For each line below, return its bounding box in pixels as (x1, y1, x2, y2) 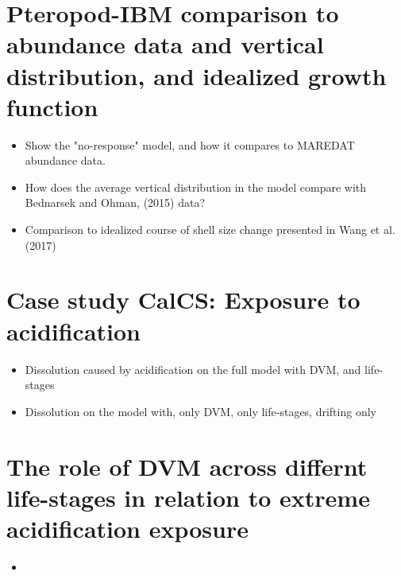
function (6, 90, 98, 123)
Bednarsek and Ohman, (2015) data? (25, 194, 206, 211)
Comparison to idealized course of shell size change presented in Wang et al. (25, 221, 395, 238)
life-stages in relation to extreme (6, 481, 370, 513)
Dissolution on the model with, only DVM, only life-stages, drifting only (25, 403, 376, 419)
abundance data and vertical (6, 28, 324, 60)
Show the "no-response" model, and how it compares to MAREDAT (25, 136, 355, 153)
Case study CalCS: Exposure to (6, 283, 361, 316)
